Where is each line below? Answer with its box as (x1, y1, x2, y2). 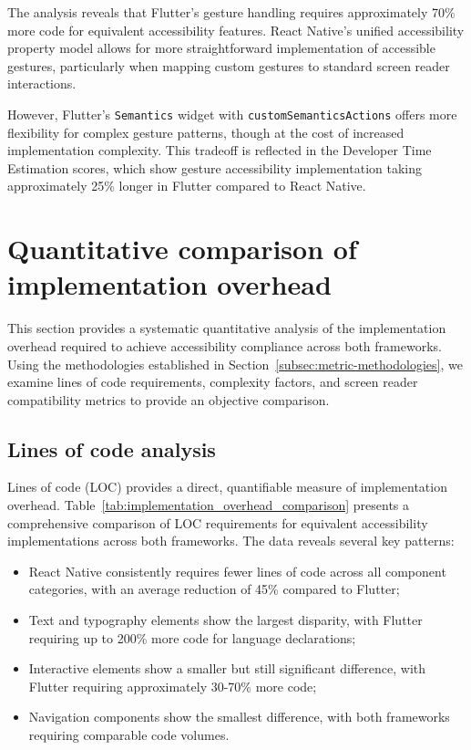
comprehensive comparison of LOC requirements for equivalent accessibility (7, 513, 428, 532)
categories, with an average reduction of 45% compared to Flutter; (28, 579, 400, 599)
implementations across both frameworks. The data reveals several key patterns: (7, 531, 455, 550)
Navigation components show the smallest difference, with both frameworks (28, 707, 450, 726)
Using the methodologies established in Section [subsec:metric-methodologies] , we (7, 354, 463, 373)
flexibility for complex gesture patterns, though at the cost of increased (7, 122, 404, 141)
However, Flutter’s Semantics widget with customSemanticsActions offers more (7, 104, 457, 123)
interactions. (7, 74, 77, 93)
